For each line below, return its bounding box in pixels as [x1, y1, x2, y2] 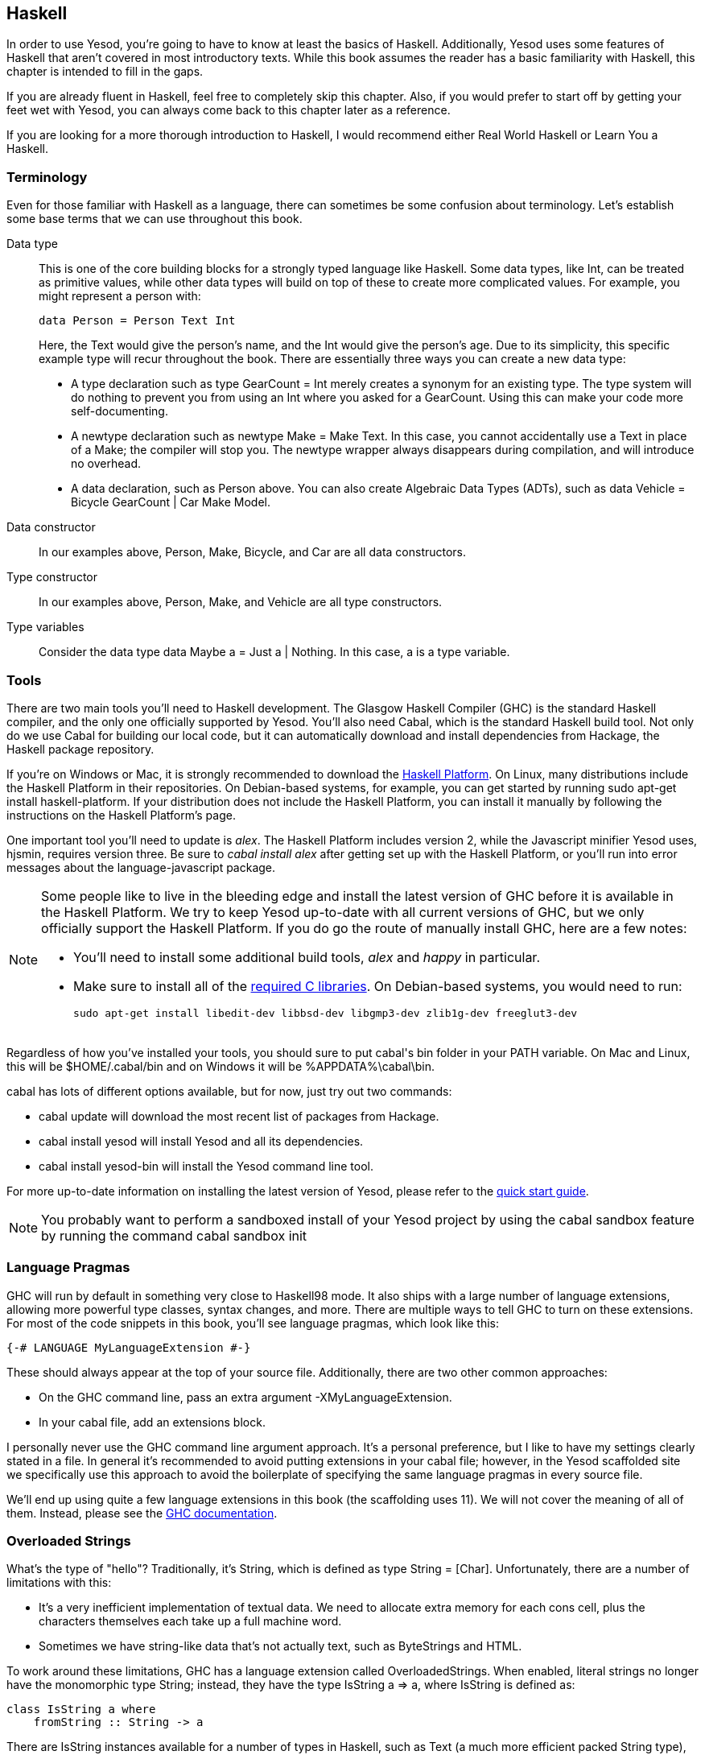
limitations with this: [6, 1575, 112, 1590]
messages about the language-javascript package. [6, 860, 276, 874]
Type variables [6, 620, 85, 634]
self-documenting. [71, 404, 168, 419]
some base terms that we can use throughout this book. [6, 212, 303, 226]
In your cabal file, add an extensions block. [39, 1414, 266, 1429]
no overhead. [71, 456, 142, 471]
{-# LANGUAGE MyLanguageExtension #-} [6, 1340, 251, 1354]
